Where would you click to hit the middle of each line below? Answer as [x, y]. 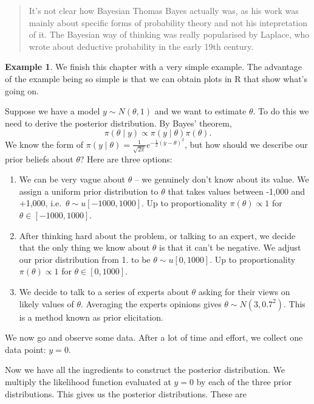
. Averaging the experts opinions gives [151, 303]
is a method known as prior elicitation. [91, 317]
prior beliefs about [39, 158]
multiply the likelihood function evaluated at [88, 381]
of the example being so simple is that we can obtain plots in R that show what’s [156, 78]
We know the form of [44, 144]
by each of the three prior [244, 381]
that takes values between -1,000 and [237, 191]
